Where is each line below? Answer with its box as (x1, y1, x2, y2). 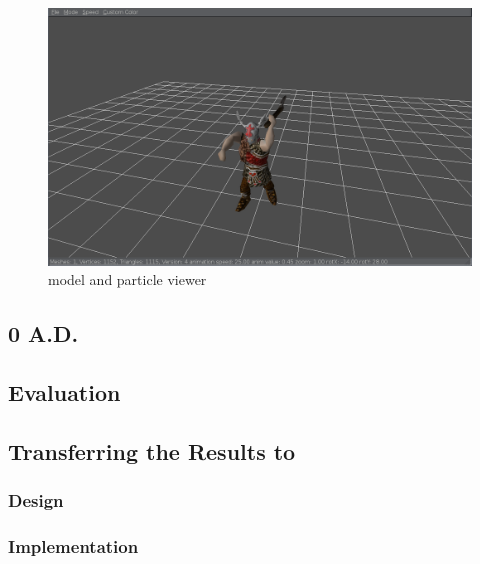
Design (8, 488, 64, 512)
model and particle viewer (48, 269, 207, 290)
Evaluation (8, 376, 121, 407)
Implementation (8, 533, 139, 558)
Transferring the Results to (8, 435, 296, 466)
